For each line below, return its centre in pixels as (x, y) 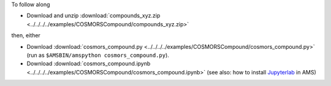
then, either (26, 35)
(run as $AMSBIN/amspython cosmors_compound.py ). (98, 55)
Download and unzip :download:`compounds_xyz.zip (93, 16)
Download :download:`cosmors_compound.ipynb (89, 63)
